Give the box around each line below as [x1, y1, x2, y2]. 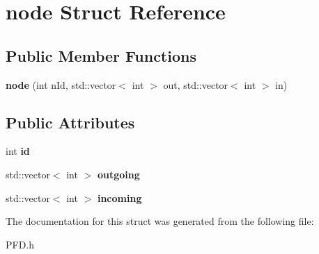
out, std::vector [163, 77, 228, 92]
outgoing [97, 167, 140, 181]
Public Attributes [6, 111, 135, 133]
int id [6, 144, 30, 158]
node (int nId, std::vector [6, 77, 116, 92]
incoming [97, 190, 142, 205]
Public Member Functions [6, 44, 196, 66]
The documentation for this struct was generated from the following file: [6, 214, 314, 228]
